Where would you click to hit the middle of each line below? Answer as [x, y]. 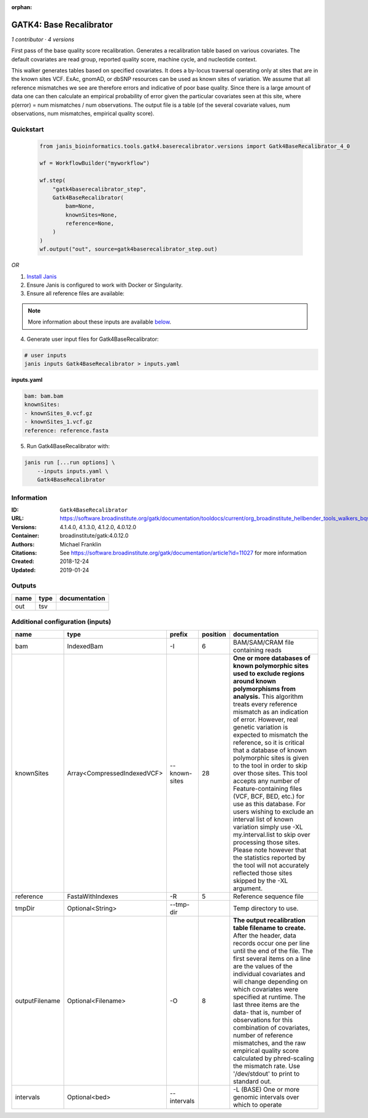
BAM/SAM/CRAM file [264, 642]
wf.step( [53, 181]
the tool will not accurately [271, 865]
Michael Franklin [80, 544]
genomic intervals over [266, 1097]
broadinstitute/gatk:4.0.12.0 [94, 536]
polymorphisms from [264, 689]
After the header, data [265, 935]
